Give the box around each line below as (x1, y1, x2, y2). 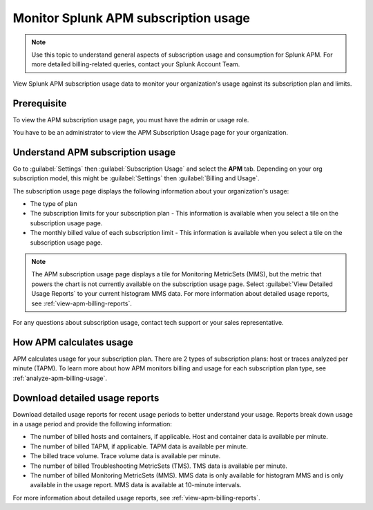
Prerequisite (12, 97, 67, 109)
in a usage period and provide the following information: (12, 419, 173, 428)
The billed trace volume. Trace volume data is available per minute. (30, 452, 221, 460)
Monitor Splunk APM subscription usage (12, 10, 251, 26)
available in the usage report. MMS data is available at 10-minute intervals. (30, 481, 242, 489)
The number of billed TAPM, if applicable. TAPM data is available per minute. (30, 442, 248, 451)
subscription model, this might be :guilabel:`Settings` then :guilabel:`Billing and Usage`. (12, 174, 260, 182)
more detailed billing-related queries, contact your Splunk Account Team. (31, 60, 240, 68)
